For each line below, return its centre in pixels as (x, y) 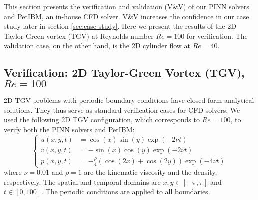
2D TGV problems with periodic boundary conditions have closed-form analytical (129, 100)
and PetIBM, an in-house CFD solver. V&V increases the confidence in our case (127, 16)
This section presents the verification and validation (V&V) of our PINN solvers (127, 6)
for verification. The (217, 36)
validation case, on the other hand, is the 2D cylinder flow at (97, 46)
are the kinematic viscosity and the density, (150, 172)
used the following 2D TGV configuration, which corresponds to (102, 120)
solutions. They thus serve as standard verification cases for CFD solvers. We (122, 110)
